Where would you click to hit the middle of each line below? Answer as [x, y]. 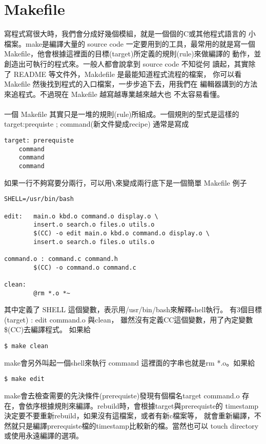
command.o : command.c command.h [61, 259]
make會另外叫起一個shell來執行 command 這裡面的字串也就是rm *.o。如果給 [130, 362]
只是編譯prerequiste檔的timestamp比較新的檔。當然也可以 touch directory [138, 425]
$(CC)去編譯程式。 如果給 [47, 329]
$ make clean [26, 346]
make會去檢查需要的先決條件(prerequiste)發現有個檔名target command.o [122, 395]
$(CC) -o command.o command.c [85, 267]
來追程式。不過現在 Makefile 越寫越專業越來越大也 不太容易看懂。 [114, 94]
